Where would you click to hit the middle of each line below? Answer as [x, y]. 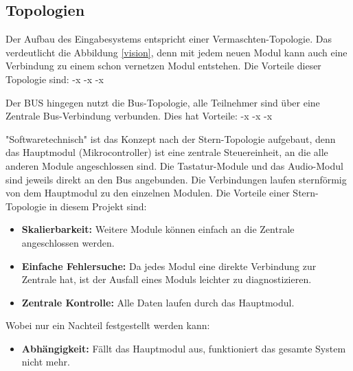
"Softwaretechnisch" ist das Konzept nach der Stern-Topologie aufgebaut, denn [171, 138]
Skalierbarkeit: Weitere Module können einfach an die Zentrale [158, 229]
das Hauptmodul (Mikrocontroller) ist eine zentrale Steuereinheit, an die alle [167, 152]
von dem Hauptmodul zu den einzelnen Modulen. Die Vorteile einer [148, 193]
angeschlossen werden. [68, 242]
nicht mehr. [46, 362]
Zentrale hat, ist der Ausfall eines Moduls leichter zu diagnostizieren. [167, 279]
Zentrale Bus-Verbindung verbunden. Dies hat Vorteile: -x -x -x [139, 116]
